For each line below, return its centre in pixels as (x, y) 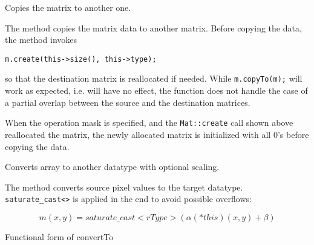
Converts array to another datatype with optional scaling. (112, 167)
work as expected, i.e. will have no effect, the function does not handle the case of (156, 90)
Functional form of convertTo (59, 236)
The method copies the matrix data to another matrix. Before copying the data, (153, 28)
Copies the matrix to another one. (68, 7)
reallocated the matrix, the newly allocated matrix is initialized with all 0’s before (157, 134)
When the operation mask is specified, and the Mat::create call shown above (149, 122)
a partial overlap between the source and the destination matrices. (128, 102)
